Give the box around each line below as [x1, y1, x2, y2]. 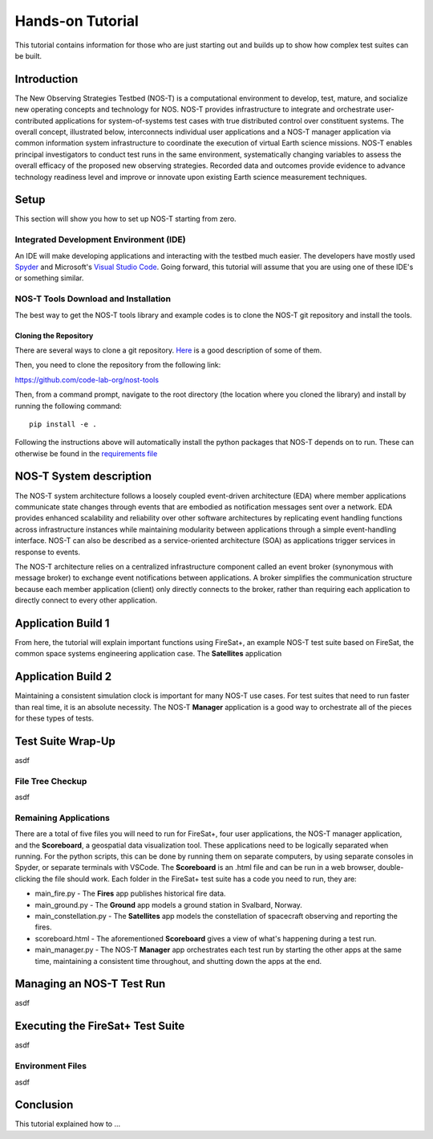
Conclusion [14, 1098, 74, 1112]
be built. [14, 51, 42, 60]
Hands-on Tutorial [14, 12, 140, 30]
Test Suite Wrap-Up [14, 734, 115, 748]
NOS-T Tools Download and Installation [14, 293, 172, 304]
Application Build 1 [14, 616, 110, 630]
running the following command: [14, 401, 122, 410]
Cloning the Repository [14, 330, 94, 341]
